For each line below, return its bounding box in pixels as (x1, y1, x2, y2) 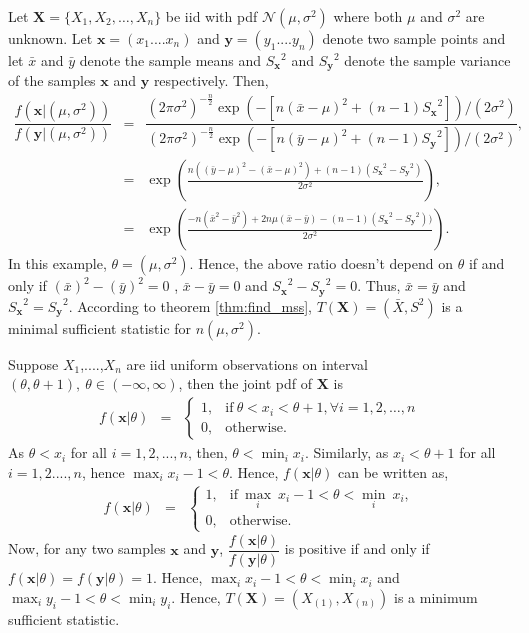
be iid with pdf (165, 6, 258, 26)
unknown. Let (8, 28, 93, 48)
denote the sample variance (344, 50, 511, 70)
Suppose (8, 353, 59, 374)
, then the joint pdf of (178, 373, 313, 394)
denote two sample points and (322, 28, 506, 48)
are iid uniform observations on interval (126, 353, 368, 374)
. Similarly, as (305, 442, 389, 463)
